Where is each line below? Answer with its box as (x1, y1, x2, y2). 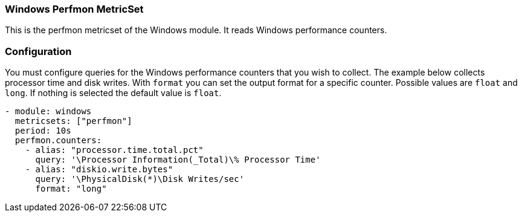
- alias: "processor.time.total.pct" (25, 145, 204, 155)
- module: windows (5, 106, 92, 117)
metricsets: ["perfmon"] (14, 116, 132, 126)
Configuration (5, 45, 72, 57)
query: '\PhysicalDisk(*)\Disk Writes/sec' (35, 174, 245, 184)
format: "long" (35, 184, 107, 194)
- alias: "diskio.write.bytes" (25, 164, 173, 175)
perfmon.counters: (14, 135, 102, 146)
